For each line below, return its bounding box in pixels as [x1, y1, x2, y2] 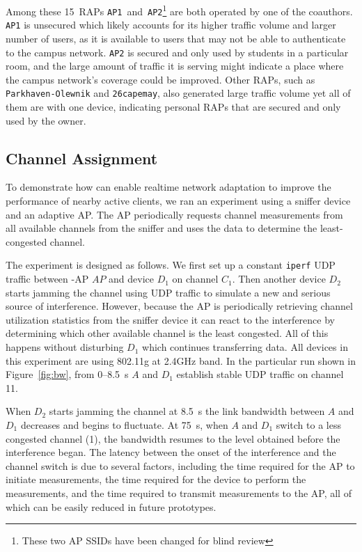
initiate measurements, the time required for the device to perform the [6, 472, 306, 487]
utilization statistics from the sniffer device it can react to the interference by [6, 312, 335, 326]
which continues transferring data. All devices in [142, 340, 348, 354]
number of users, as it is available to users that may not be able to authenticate [6, 31, 346, 45]
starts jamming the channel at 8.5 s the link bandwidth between [49, 404, 325, 418]
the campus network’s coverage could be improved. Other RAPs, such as [6, 72, 315, 86]
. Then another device [232, 271, 326, 286]
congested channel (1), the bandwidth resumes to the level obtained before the [6, 431, 340, 445]
